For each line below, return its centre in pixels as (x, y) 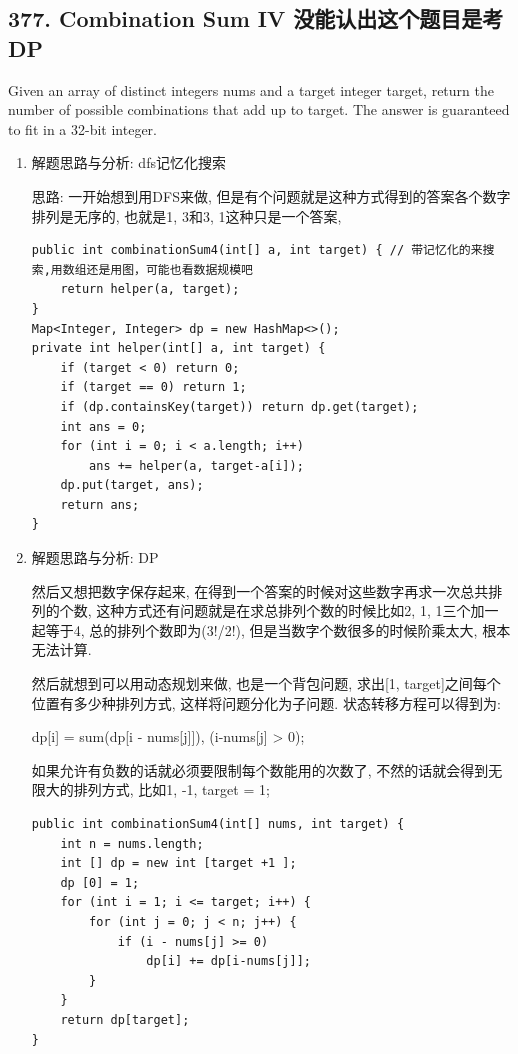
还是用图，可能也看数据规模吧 (169, 269)
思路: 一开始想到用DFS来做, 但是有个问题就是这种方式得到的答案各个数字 (271, 195)
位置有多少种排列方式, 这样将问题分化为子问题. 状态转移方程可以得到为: (266, 702)
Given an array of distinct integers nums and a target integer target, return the (251, 89)
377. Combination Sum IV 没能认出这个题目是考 (256, 18)
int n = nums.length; (132, 843)
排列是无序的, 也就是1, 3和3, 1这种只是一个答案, (186, 215)
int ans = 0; (103, 426)
